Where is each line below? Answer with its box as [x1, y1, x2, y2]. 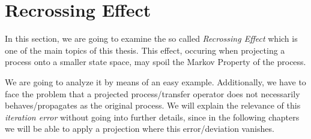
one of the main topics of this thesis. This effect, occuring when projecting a [5, 44, 285, 56]
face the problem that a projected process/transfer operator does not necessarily [5, 87, 300, 100]
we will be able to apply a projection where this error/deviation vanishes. [5, 122, 274, 135]
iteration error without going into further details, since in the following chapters [5, 110, 300, 123]
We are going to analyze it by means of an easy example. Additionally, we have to [5, 75, 306, 88]
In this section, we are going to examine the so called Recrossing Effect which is [5, 32, 298, 45]
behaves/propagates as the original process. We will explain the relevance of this [5, 99, 301, 112]
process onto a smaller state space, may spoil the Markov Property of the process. [5, 55, 306, 68]
